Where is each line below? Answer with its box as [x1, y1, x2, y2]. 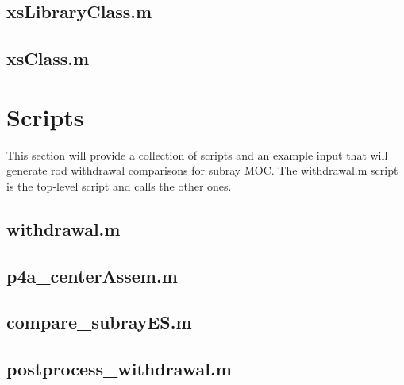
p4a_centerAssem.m [6, 263, 178, 287]
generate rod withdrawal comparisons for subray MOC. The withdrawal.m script [6, 162, 398, 179]
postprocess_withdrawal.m [6, 356, 232, 381]
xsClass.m [6, 46, 90, 71]
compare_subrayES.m [6, 310, 192, 334]
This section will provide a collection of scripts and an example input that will [6, 146, 388, 163]
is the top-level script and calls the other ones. [6, 177, 232, 194]
